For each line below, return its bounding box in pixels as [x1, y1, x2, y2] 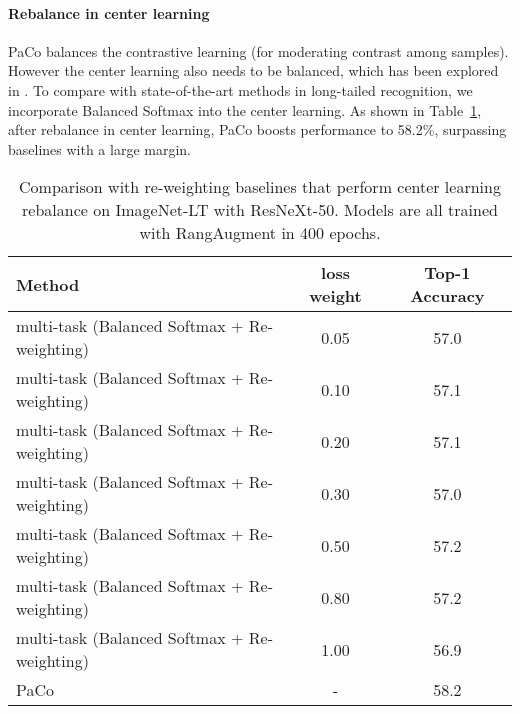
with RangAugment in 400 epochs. [139, 221, 381, 245]
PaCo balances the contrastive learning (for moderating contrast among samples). [8, 40, 509, 61]
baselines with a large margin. [8, 138, 192, 159]
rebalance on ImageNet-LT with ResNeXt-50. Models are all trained [22, 198, 498, 222]
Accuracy [410, 284, 485, 308]
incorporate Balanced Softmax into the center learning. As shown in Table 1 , [8, 99, 482, 120]
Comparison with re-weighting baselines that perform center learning [19, 175, 501, 199]
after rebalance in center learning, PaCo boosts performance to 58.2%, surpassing [8, 119, 507, 140]
